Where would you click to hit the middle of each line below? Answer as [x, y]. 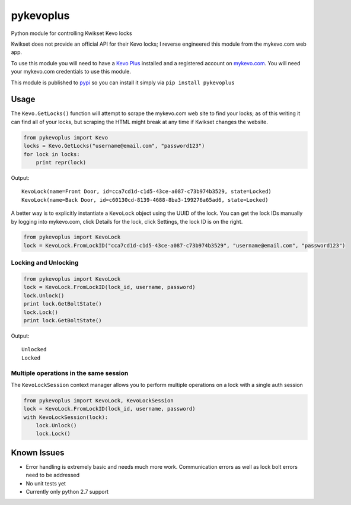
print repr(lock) [61, 162]
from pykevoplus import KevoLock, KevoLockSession [99, 400]
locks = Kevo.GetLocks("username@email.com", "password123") [114, 146]
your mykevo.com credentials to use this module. [71, 72]
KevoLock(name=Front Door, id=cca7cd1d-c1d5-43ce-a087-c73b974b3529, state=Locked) [147, 192]
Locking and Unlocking [45, 263]
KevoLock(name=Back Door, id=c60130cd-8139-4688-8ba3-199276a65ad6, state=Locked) [145, 200]
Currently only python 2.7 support [67, 492]
